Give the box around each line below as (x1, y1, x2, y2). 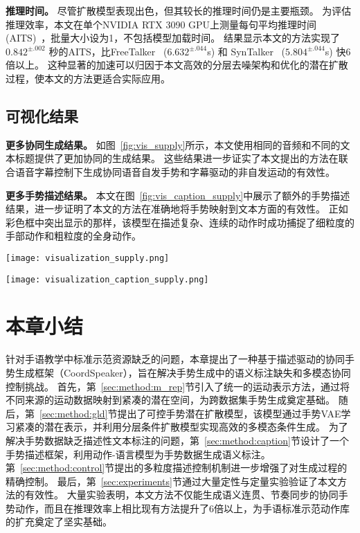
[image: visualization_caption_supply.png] (6, 274, 209, 284)
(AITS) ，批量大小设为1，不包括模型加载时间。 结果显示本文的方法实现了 (6, 30, 341, 45)
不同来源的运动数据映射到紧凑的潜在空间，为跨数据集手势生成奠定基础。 (6, 392, 335, 407)
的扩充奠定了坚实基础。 (6, 514, 112, 529)
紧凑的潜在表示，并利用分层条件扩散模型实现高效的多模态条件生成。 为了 (15, 419, 348, 434)
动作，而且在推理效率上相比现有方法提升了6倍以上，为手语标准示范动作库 (15, 500, 350, 515)
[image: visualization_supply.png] (6, 253, 170, 263)
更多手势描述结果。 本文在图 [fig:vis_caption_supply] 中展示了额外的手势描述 (6, 188, 350, 202)
